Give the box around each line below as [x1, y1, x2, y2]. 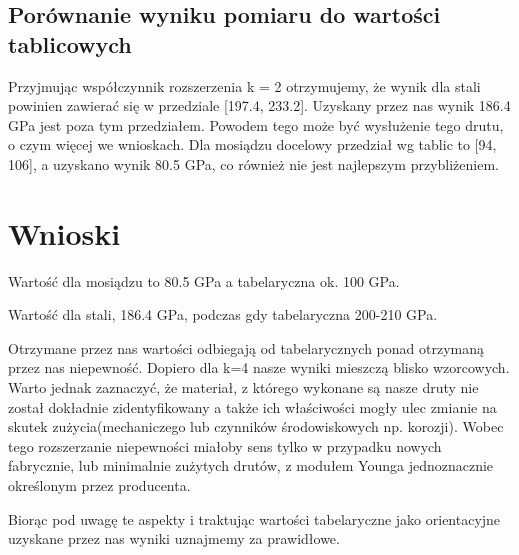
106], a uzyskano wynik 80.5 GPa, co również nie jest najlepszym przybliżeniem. [8, 153, 499, 174]
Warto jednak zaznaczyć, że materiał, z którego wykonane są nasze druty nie [8, 377, 479, 398]
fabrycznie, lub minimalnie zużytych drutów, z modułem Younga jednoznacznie [8, 455, 494, 476]
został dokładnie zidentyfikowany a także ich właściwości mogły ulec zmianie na [8, 396, 497, 417]
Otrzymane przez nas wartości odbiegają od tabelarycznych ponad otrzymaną [8, 337, 484, 358]
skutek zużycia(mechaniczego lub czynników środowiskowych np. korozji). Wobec [8, 416, 504, 437]
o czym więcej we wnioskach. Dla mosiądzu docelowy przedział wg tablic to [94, [8, 134, 497, 155]
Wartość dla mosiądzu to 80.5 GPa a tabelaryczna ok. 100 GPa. [8, 270, 400, 291]
